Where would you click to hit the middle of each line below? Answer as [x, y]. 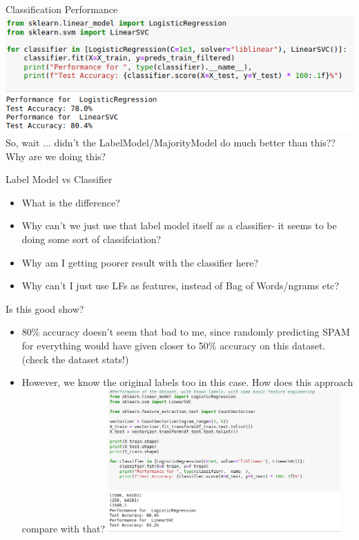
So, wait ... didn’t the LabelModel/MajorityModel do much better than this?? [171, 142]
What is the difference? [71, 202]
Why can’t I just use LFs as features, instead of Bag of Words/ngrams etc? [181, 286]
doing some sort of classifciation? [91, 239]
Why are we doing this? [56, 156]
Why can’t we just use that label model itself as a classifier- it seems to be [179, 225]
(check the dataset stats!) [75, 359]
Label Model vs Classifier [59, 179]
